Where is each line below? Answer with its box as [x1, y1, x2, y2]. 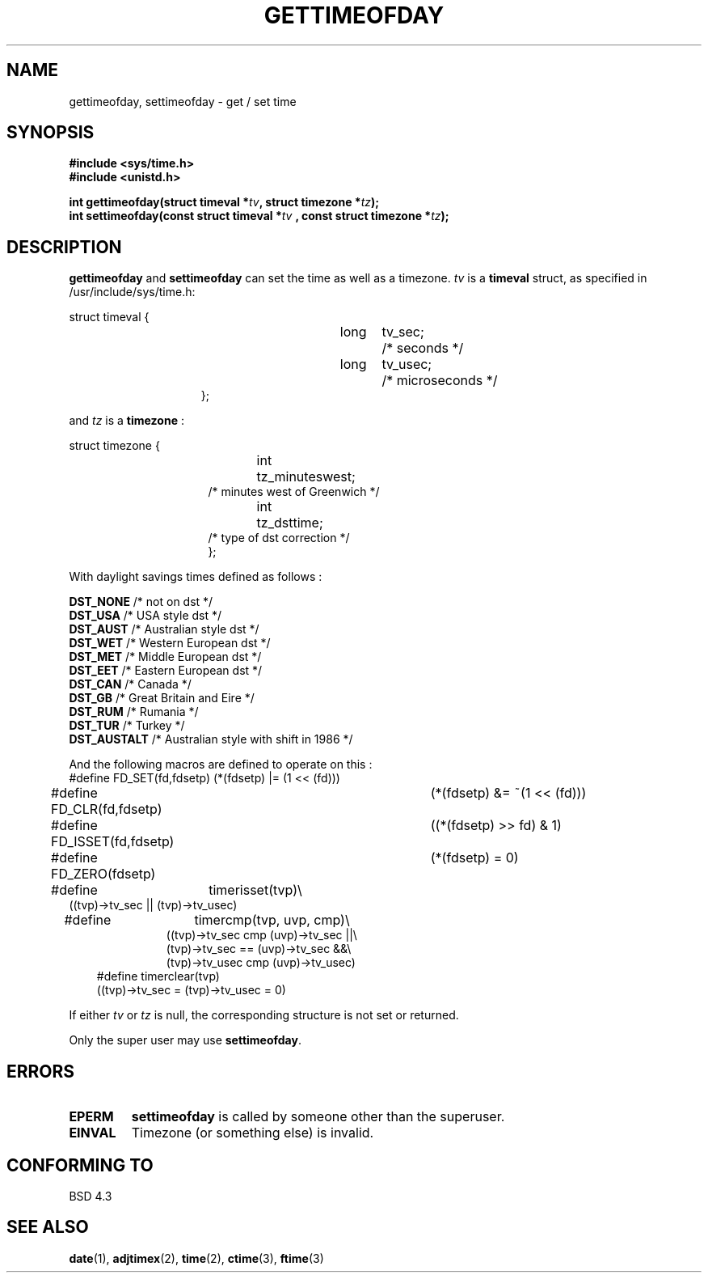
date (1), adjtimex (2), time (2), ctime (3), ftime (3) [69, 1251, 324, 1265]
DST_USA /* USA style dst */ [69, 608, 222, 623]
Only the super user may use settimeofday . [69, 1033, 301, 1048]
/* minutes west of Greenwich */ [208, 485, 380, 499]
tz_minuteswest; [256, 468, 356, 485]
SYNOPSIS [6, 122, 95, 143]
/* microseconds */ [381, 372, 498, 389]
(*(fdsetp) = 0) [430, 849, 519, 866]
